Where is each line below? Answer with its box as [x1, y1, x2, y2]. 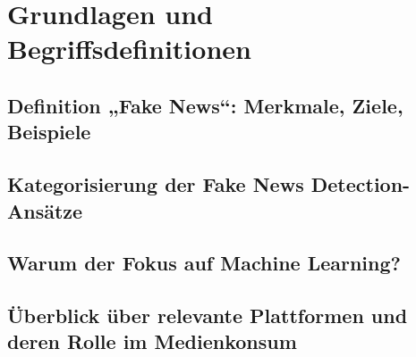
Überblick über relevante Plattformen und [7, 302, 408, 329]
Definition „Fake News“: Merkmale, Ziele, [7, 91, 403, 119]
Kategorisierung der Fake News [7, 170, 304, 198]
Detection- [310, 170, 411, 198]
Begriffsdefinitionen [7, 30, 251, 67]
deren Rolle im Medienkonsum [7, 328, 297, 355]
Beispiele [7, 118, 91, 145]
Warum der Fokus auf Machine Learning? [7, 249, 401, 277]
